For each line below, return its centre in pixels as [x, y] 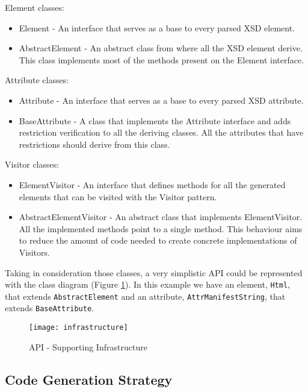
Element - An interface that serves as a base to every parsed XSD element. [157, 27]
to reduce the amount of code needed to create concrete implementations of [158, 240]
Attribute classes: [37, 80]
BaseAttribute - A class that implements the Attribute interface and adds [155, 120]
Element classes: [35, 7]
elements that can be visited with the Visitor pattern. [118, 196]
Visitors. [34, 252]
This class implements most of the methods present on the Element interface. [162, 59]
